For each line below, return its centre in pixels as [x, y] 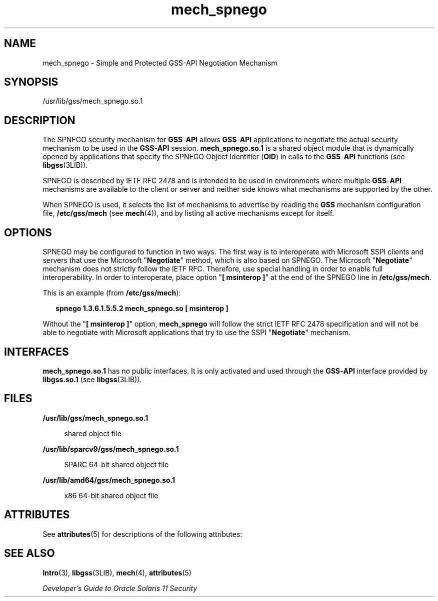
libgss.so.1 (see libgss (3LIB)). [92, 379]
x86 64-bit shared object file [111, 495]
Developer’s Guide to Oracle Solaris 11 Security [120, 588]
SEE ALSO [29, 553]
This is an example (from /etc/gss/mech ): [112, 293]
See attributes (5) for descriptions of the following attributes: [142, 534]
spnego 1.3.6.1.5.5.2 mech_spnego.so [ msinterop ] [142, 309]
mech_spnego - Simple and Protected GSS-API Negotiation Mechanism [160, 63]
